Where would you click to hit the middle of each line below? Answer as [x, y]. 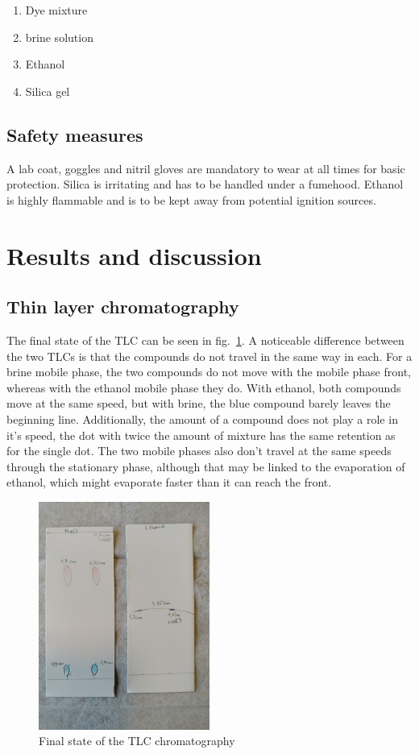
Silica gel [48, 91]
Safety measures [75, 134]
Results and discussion [134, 255]
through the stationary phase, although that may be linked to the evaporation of [206, 466]
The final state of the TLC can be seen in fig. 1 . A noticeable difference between [205, 340]
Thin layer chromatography [123, 307]
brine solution [59, 37]
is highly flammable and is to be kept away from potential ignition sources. [191, 199]
